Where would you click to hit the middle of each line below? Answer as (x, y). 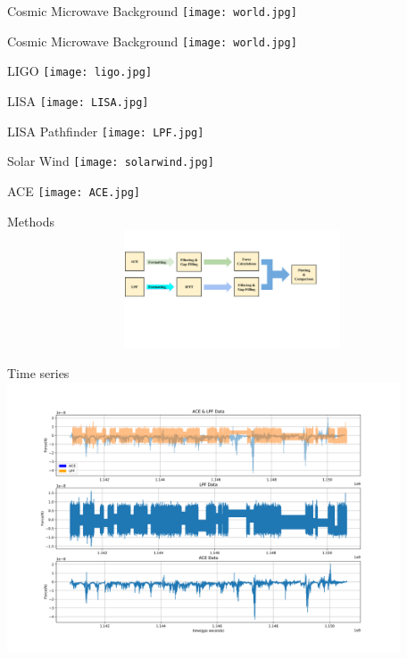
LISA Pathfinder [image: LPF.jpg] (106, 131)
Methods (31, 221)
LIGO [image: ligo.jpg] (80, 71)
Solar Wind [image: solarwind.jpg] (111, 161)
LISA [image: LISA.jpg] (78, 100)
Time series (38, 373)
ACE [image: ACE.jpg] (74, 190)
